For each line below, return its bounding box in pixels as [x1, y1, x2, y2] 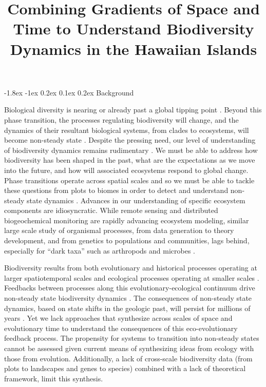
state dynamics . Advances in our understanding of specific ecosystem [27, 195, 245, 205]
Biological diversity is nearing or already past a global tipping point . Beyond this [4, 104, 262, 115]
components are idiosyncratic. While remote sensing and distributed [4, 205, 218, 216]
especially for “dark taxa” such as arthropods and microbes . [4, 245, 195, 256]
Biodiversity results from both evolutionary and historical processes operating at [4, 262, 257, 273]
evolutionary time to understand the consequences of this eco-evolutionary [4, 322, 238, 333]
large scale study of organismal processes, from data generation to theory [4, 225, 234, 236]
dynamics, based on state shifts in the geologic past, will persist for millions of [4, 302, 251, 313]
